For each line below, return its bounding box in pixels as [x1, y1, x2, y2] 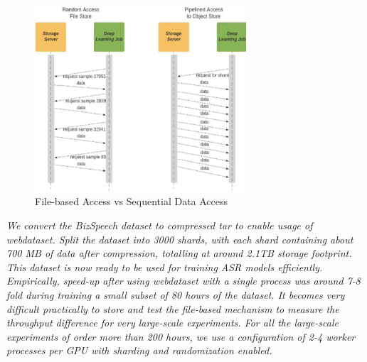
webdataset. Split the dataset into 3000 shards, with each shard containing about [6, 231, 353, 246]
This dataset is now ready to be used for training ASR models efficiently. [6, 259, 323, 274]
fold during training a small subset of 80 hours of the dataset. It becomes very [6, 287, 345, 302]
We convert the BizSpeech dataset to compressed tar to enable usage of [6, 218, 313, 233]
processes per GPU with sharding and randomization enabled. [6, 343, 272, 358]
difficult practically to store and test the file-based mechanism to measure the [6, 301, 339, 316]
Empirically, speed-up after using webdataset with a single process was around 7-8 [6, 273, 361, 288]
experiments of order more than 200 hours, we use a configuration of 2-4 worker [6, 329, 356, 344]
